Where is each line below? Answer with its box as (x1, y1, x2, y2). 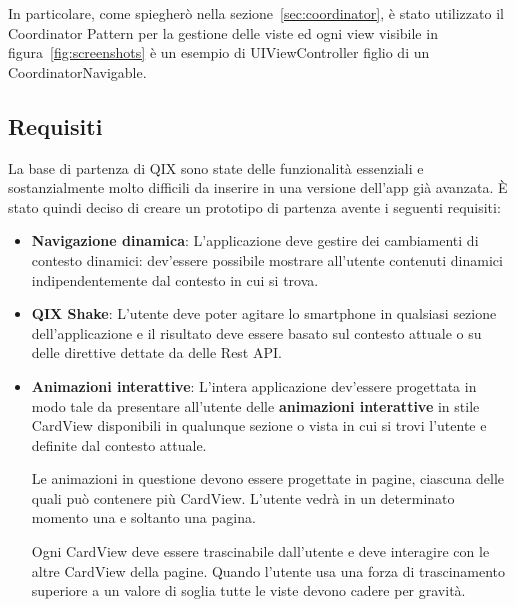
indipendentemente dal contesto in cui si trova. (31, 269, 319, 290)
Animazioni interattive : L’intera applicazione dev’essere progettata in (31, 375, 477, 396)
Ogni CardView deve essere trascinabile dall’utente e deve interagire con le (31, 541, 490, 562)
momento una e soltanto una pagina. (31, 507, 256, 528)
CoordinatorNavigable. (8, 61, 147, 82)
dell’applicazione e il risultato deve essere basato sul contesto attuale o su (31, 322, 482, 343)
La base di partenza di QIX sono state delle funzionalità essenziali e (8, 157, 424, 178)
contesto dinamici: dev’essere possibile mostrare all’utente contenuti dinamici (31, 249, 503, 270)
